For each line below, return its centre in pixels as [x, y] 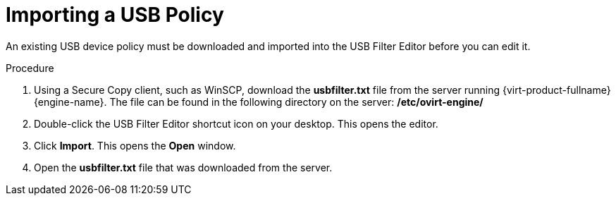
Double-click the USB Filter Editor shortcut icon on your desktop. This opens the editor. [236, 123]
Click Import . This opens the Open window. [135, 145]
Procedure [30, 68]
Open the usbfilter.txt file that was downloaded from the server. [183, 167]
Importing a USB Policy [115, 15]
